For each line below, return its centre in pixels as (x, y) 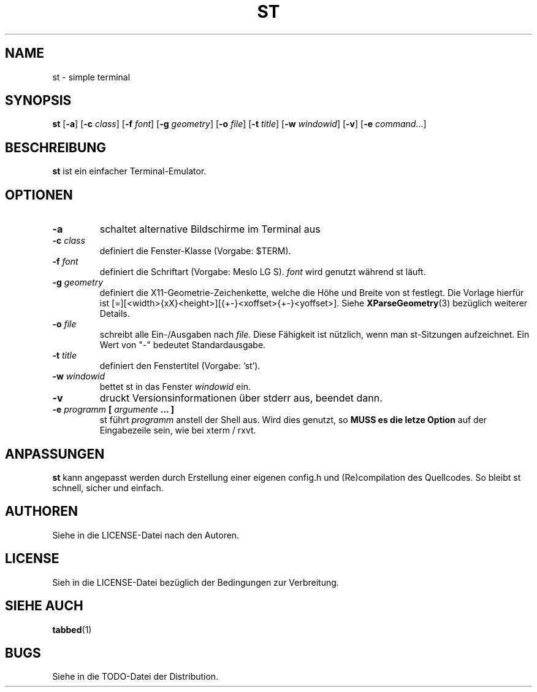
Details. (115, 314)
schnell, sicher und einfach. (108, 488)
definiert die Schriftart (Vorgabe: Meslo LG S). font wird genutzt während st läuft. (263, 272)
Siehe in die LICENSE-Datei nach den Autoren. (146, 535)
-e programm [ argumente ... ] (113, 410)
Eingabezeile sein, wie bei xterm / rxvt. (178, 430)
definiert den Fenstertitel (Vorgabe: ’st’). (180, 366)
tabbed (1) (72, 629)
